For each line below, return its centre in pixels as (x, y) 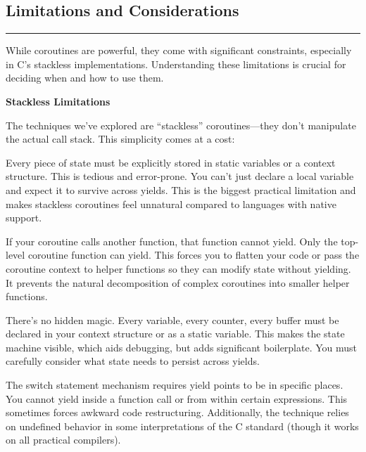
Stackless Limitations (58, 101)
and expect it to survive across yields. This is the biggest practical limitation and (181, 189)
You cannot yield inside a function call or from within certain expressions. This (177, 398)
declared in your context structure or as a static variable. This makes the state (175, 334)
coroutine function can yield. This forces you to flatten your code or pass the (194, 255)
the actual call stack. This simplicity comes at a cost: (120, 139)
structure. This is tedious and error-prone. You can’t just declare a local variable (180, 176)
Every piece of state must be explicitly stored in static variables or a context (171, 162)
